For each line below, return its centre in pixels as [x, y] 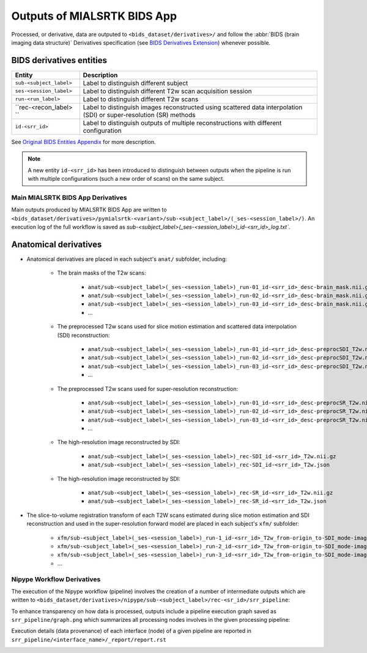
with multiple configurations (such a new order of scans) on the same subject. [126, 179]
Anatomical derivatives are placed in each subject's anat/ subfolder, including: [127, 259]
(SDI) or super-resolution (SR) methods [139, 115]
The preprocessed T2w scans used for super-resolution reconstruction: [148, 388]
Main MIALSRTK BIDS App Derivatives [69, 197]
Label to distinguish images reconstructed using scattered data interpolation [193, 107]
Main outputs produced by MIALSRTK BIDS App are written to [89, 210]
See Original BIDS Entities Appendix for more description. [83, 142]
